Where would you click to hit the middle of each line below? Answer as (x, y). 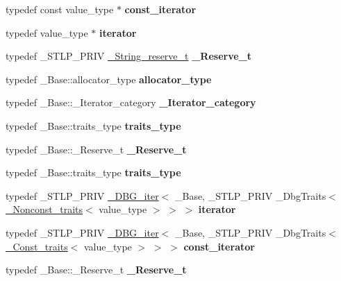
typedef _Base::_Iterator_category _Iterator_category (131, 102)
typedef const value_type (60, 9)
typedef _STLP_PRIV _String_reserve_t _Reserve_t (129, 56)
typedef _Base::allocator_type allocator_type (109, 79)
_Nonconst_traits (44, 209)
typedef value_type (47, 32)
